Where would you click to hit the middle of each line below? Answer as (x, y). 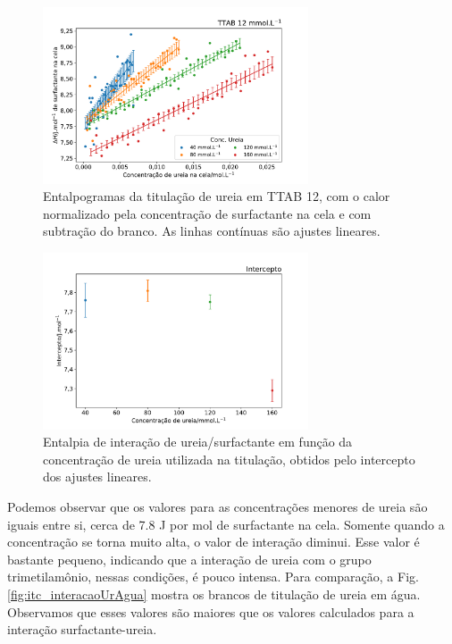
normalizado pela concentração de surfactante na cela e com (207, 213)
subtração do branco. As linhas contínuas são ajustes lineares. (212, 231)
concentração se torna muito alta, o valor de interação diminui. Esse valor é (213, 542)
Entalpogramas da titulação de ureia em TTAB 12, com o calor (217, 196)
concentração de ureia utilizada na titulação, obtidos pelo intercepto (229, 459)
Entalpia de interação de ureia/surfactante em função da (198, 442)
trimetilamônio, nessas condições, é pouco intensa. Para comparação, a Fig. (213, 577)
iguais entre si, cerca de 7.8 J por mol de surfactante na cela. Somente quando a (226, 524)
